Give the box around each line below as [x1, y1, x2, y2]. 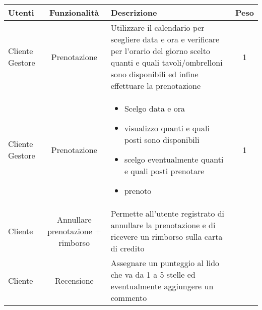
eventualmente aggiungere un [110, 280, 214, 292]
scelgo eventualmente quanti [124, 153, 224, 165]
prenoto [124, 185, 152, 196]
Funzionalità [49, 7, 99, 18]
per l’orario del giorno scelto [110, 45, 210, 57]
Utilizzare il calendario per [110, 22, 205, 33]
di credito [110, 242, 145, 254]
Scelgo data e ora [124, 102, 185, 114]
